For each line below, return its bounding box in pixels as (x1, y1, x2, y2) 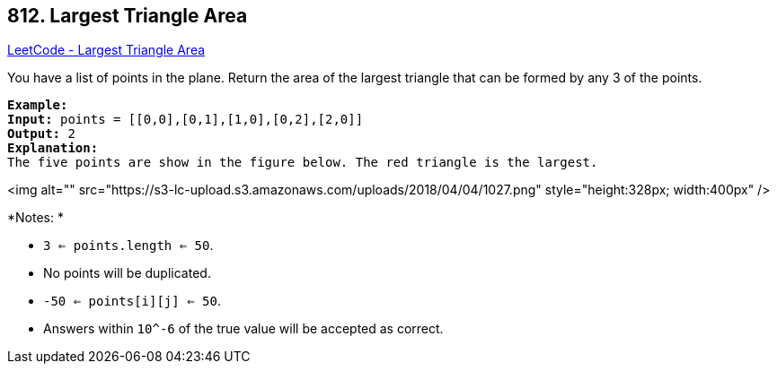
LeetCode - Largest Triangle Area (7, 42, 206, 58)
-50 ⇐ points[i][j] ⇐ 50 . (43, 293, 221, 309)
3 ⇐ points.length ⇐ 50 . (43, 237, 214, 254)
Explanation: (7, 141, 99, 156)
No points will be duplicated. (43, 265, 211, 281)
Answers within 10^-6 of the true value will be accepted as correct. (43, 321, 444, 337)
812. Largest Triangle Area (7, 4, 248, 27)
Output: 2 (7, 126, 75, 142)
